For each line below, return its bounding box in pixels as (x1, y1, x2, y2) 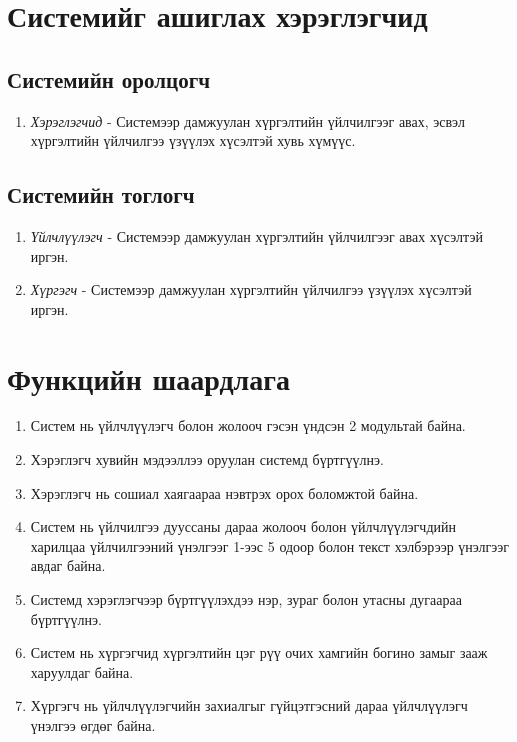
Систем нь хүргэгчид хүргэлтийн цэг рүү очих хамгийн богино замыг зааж (30, 642, 488, 663)
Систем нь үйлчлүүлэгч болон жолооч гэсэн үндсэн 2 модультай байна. (30, 415, 466, 436)
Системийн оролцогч (7, 63, 211, 94)
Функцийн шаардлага (7, 357, 290, 398)
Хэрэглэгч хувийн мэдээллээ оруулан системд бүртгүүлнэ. (30, 449, 384, 470)
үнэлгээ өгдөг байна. (30, 715, 156, 735)
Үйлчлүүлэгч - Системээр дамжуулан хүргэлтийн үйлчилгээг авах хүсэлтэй (30, 225, 483, 246)
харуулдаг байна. (30, 661, 134, 682)
